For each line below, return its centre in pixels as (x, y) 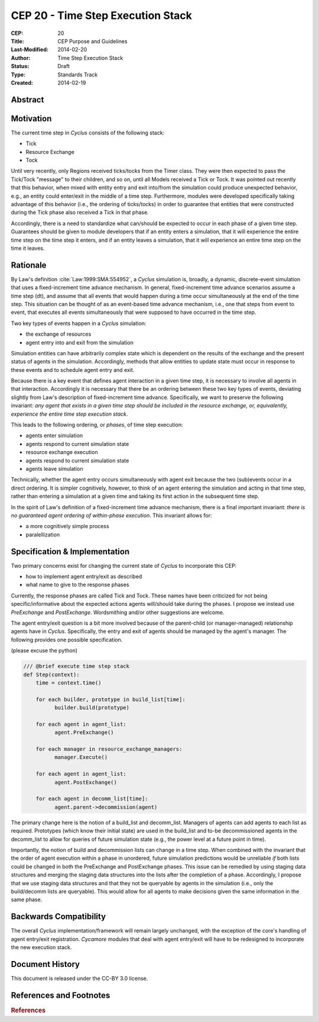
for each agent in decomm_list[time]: (92, 799)
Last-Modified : (30, 50)
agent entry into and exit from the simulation (80, 342)
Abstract (27, 100)
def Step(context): (51, 674)
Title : (18, 41)
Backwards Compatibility (58, 917)
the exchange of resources (58, 334)
